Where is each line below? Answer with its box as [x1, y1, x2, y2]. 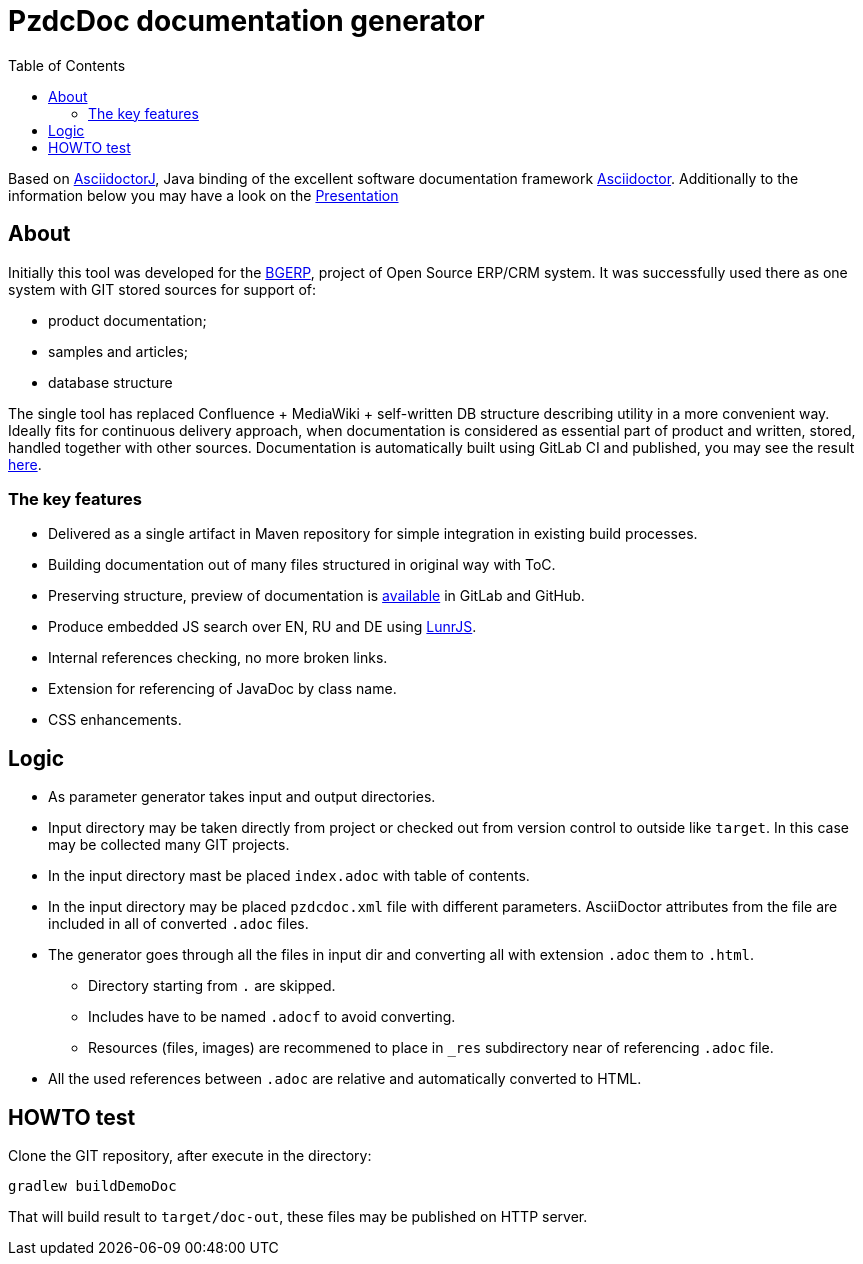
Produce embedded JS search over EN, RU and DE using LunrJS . [48, 618, 477, 636]
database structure [48, 373, 173, 391]
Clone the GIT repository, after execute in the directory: [8, 1147, 372, 1165]
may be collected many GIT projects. [48, 836, 290, 854]
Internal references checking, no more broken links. [48, 649, 388, 667]
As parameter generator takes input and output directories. [48, 788, 436, 806]
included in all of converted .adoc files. [48, 915, 309, 933]
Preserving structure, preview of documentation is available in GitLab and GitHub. [48, 587, 585, 605]
